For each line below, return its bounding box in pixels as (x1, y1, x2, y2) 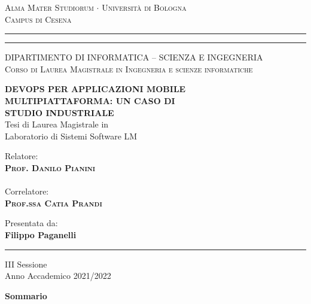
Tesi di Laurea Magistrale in (5, 118, 109, 130)
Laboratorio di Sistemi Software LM (5, 129, 138, 142)
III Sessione (5, 257, 47, 270)
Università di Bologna (102, 1, 187, 13)
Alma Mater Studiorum (5, 1, 94, 13)
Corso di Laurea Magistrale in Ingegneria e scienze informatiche (5, 62, 253, 75)
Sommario (5, 289, 47, 302)
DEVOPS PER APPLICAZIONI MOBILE (5, 83, 186, 95)
